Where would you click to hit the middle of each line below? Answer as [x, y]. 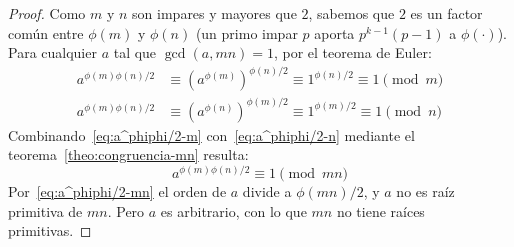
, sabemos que [351, 13]
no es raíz [425, 191]
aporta [334, 32]
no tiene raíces [380, 210]
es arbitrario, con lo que [233, 210]
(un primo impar [246, 32]
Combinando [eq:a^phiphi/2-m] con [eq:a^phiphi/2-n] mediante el [211, 134]
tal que [135, 52]
